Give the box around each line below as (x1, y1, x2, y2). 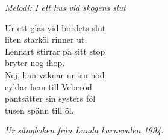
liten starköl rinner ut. (5, 33, 87, 46)
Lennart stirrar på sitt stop (5, 44, 105, 57)
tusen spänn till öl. (5, 103, 74, 116)
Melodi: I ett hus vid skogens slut (5, 1, 126, 13)
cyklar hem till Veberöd (5, 80, 92, 93)
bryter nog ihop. (5, 56, 65, 69)
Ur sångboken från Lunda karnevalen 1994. (5, 124, 164, 136)
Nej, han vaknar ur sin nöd (5, 68, 105, 81)
